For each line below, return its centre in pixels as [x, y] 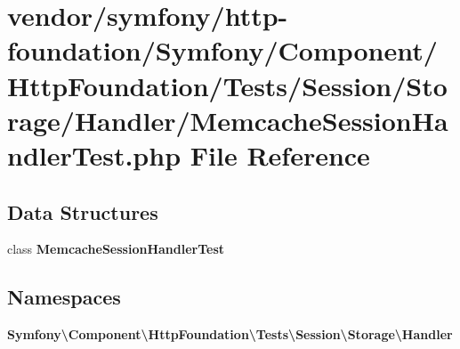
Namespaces [64, 297]
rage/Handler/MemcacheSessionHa [228, 120]
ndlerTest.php [94, 154]
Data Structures [83, 211]
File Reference [280, 154]
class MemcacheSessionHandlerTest [116, 249]
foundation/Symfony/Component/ [222, 50]
